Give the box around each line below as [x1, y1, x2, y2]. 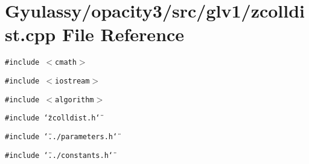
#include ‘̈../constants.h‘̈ [5, 151, 113, 160]
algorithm [55, 95, 94, 104]
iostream [55, 76, 90, 85]
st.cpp [5, 22, 56, 47]
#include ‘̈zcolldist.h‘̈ [5, 114, 100, 123]
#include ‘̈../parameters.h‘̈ [5, 132, 118, 141]
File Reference [62, 22, 185, 47]
